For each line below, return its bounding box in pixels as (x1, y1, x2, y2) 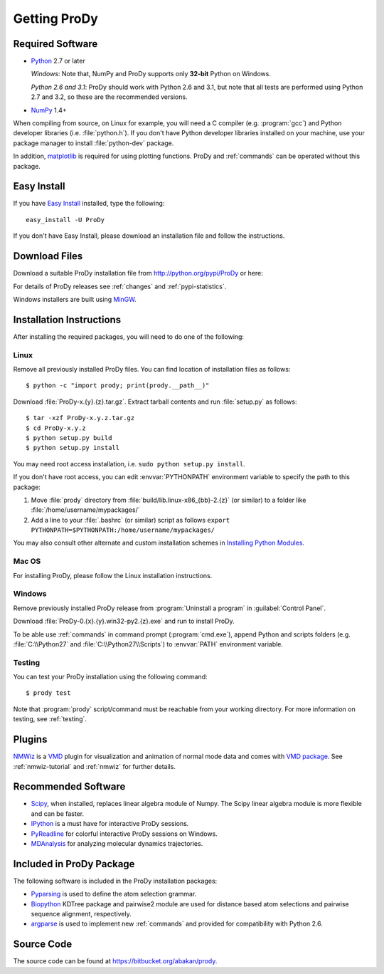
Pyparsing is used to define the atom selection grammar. (31, 890, 197, 899)
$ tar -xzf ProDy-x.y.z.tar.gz (26, 414, 135, 422)
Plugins (13, 733, 48, 745)
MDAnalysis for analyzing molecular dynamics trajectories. (31, 839, 203, 847)
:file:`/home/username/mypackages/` (31, 506, 140, 514)
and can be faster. (31, 809, 85, 818)
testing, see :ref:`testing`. (13, 715, 87, 723)
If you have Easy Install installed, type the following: (13, 199, 165, 208)
